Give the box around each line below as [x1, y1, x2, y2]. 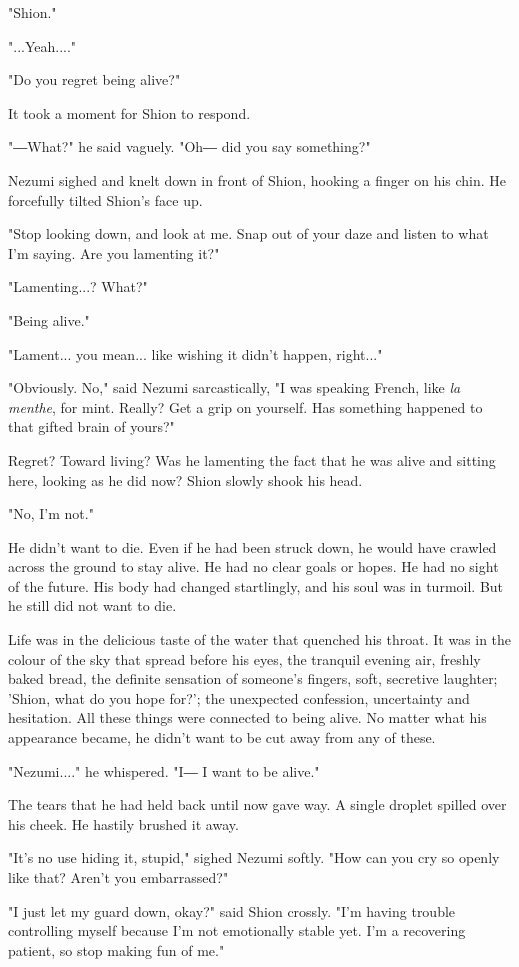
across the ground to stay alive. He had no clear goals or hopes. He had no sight [8, 556, 499, 577]
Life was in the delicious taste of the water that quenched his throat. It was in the [8, 629, 512, 650]
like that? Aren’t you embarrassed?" [8, 867, 229, 887]
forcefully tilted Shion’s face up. [8, 189, 203, 210]
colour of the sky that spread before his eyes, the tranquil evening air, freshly [8, 648, 481, 669]
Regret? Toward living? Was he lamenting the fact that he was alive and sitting [8, 449, 496, 470]
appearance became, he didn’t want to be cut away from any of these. [8, 727, 436, 748]
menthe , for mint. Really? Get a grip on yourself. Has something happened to [8, 396, 483, 417]
